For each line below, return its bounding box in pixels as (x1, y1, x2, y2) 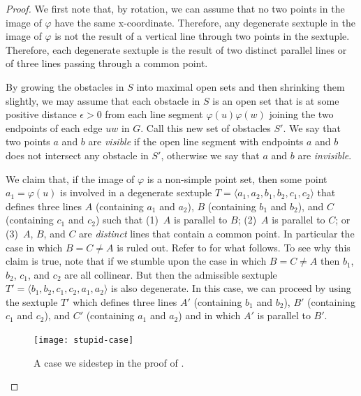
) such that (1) (95, 212, 159, 227)
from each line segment (105, 107, 203, 122)
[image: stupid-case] (34, 335, 134, 346)
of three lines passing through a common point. (6, 56, 208, 71)
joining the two (269, 107, 334, 122)
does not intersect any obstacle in (6, 147, 149, 162)
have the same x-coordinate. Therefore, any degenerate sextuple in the (54, 15, 355, 29)
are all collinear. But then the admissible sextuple (64, 267, 277, 281)
